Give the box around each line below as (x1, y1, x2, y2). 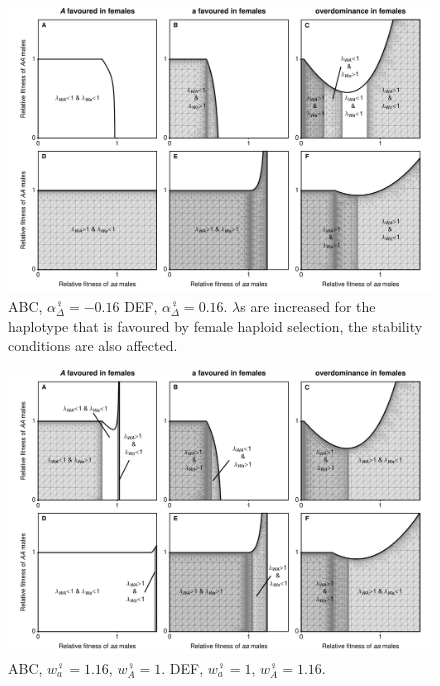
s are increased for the (240, 296, 376, 317)
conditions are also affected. (8, 335, 178, 356)
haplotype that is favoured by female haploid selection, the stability (8, 315, 423, 336)
